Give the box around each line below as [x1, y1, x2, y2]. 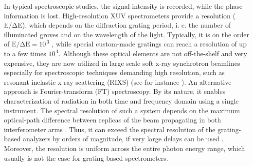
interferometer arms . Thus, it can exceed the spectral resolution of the [4, 124, 216, 134]
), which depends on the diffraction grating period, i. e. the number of [22, 20, 231, 30]
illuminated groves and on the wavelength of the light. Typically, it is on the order [4, 29, 249, 39]
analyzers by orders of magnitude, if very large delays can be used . [22, 134, 224, 144]
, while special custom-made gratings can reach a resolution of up [52, 39, 247, 49]
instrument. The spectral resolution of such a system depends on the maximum [4, 105, 240, 115]
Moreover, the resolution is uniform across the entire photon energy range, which [4, 143, 245, 153]
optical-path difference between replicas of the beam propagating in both [4, 115, 221, 125]
